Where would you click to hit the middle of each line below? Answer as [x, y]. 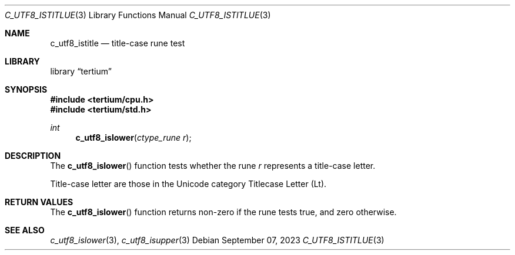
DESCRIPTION [33, 156]
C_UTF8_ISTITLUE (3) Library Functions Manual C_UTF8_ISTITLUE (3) [138, 15]
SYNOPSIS [26, 89]
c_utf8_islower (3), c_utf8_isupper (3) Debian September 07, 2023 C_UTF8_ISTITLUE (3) [217, 240]
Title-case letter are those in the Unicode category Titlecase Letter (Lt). [188, 184]
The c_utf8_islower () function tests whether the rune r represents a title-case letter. [213, 166]
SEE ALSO [25, 230]
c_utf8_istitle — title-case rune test [118, 43]
